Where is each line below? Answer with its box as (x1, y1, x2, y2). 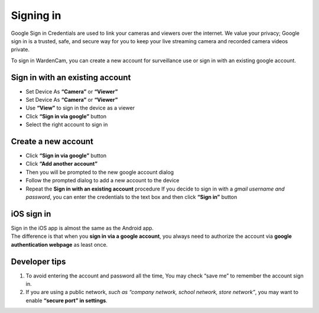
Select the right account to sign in (25, 121, 108, 128)
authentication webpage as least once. (11, 241, 108, 248)
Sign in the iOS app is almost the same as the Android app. (11, 224, 154, 231)
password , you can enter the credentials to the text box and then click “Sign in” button (25, 193, 237, 201)
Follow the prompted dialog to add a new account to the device (25, 177, 180, 184)
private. (11, 46, 30, 53)
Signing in (11, 9, 61, 22)
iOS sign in (11, 209, 51, 219)
